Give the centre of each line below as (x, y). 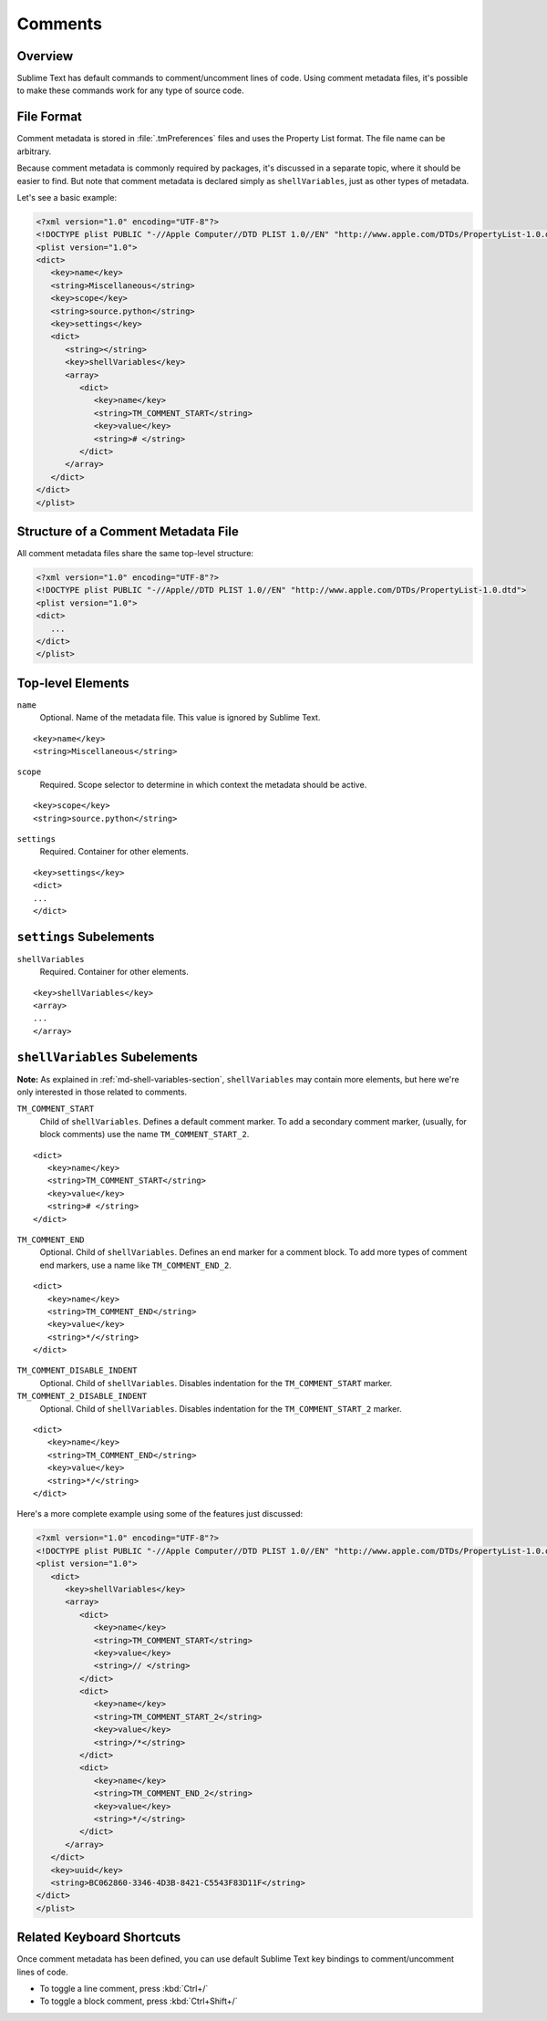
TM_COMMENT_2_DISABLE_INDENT (82, 1396)
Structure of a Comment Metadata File (128, 531)
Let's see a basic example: (67, 197)
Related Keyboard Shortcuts (99, 1938)
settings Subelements (86, 936)
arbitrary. (34, 151)
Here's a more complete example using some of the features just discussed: (160, 1514)
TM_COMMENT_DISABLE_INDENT (77, 1371)
